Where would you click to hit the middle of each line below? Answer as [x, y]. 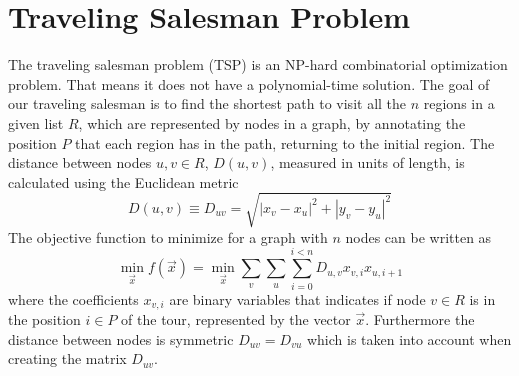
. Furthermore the [420, 319]
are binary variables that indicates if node [297, 298]
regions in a [459, 103]
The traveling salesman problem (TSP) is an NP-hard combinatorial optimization [258, 64]
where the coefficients [73, 298]
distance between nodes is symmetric [121, 338]
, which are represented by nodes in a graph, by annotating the [272, 122]
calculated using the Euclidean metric [123, 181]
